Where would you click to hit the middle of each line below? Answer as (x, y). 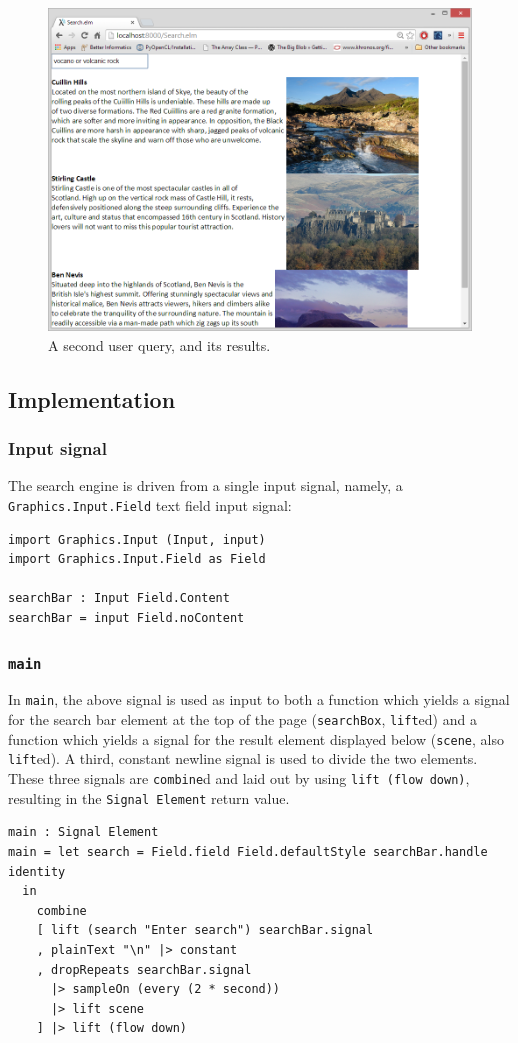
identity (37, 871)
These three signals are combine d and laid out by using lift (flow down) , (239, 778)
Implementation (92, 398)
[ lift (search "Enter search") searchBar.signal (205, 930)
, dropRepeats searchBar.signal (144, 969)
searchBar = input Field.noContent (126, 618)
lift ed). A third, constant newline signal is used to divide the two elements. (243, 758)
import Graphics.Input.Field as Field (137, 559)
